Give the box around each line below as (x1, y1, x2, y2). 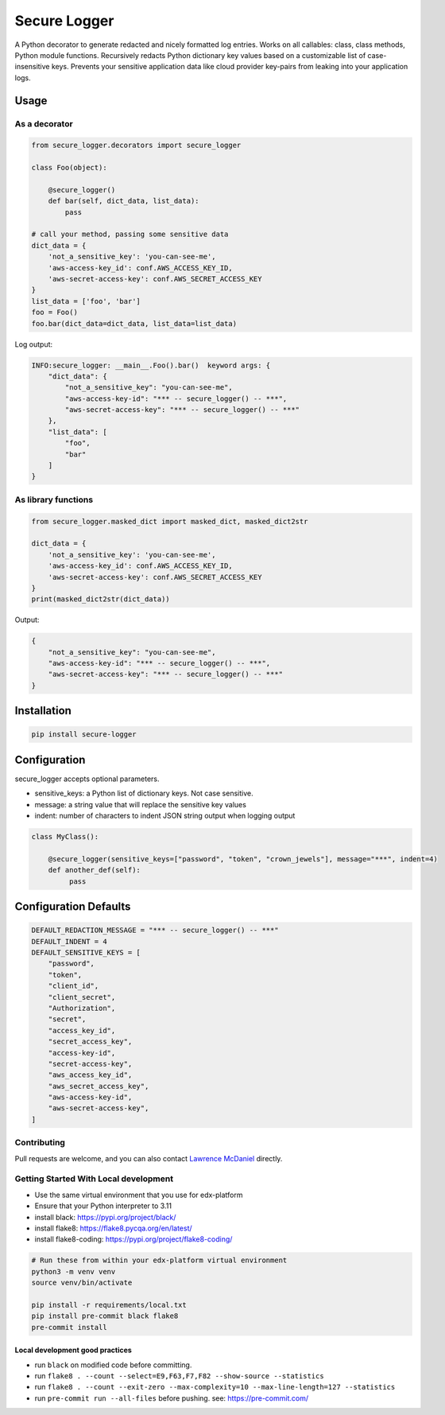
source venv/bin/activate (31, 1278, 133, 1288)
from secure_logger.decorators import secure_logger (31, 141, 242, 150)
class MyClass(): (31, 832, 99, 842)
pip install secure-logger (31, 730, 137, 739)
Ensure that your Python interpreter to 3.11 (34, 1201, 172, 1211)
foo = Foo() (31, 308, 79, 317)
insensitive (14, 62, 50, 72)
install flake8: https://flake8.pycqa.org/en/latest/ (34, 1223, 192, 1233)
